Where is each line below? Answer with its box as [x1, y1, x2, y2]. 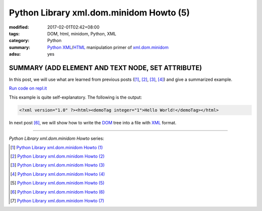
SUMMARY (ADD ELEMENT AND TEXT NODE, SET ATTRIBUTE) [9, 63, 202, 72]
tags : [9, 30, 20, 36]
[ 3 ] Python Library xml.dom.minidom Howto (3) [10, 162, 105, 168]
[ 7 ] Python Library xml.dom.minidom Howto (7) [10, 197, 104, 203]
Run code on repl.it [9, 85, 47, 91]
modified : [9, 24, 29, 30]
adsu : [9, 51, 21, 57]
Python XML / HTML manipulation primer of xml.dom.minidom [47, 44, 169, 50]
